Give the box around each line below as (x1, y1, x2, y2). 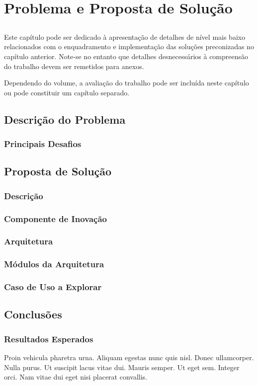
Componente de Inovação (4, 212, 107, 225)
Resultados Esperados (4, 332, 93, 345)
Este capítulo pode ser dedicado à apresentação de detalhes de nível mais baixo (4, 31, 246, 42)
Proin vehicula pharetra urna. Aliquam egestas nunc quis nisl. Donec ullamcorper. (4, 352, 254, 362)
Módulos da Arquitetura (4, 258, 104, 270)
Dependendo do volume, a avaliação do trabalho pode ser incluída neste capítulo (4, 77, 249, 88)
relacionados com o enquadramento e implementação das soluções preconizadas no (4, 41, 254, 52)
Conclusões (4, 307, 62, 322)
